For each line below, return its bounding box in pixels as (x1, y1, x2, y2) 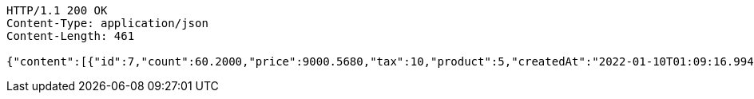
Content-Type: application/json (6, 17, 208, 30)
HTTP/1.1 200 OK (6, 4, 108, 17)
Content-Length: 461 (6, 30, 135, 42)
